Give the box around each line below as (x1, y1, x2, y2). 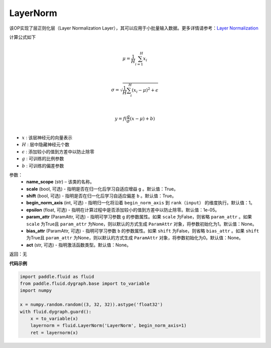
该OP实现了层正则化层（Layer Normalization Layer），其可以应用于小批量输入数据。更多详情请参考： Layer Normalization (9, 25, 258, 31)
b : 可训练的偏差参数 (22, 163, 64, 169)
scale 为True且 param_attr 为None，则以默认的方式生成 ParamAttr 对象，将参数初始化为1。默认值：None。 (26, 221, 257, 227)
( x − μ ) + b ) (129, 116, 155, 121)
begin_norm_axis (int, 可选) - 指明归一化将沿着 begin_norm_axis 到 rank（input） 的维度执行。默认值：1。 (26, 200, 255, 206)
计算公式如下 (9, 34, 36, 40)
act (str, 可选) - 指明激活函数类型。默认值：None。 (26, 242, 131, 248)
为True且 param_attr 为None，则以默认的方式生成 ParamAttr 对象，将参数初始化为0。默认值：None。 (26, 235, 243, 241)
